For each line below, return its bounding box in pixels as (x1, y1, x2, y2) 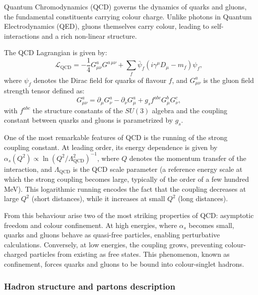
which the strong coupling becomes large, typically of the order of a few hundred (4, 174, 249, 184)
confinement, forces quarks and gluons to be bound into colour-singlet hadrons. (4, 259, 244, 269)
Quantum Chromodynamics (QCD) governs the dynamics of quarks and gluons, (4, 1, 247, 11)
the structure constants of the (32, 105, 123, 115)
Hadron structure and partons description (4, 280, 176, 292)
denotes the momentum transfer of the (129, 152, 247, 163)
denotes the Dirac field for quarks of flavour (33, 74, 167, 85)
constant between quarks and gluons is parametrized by (4, 115, 173, 125)
